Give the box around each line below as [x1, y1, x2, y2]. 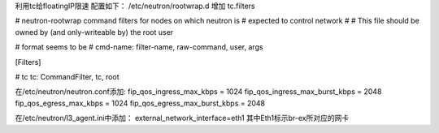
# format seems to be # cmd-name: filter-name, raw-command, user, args [15, 42, 263, 52]
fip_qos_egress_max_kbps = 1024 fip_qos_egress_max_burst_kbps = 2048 [15, 98, 266, 108]
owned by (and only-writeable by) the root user [15, 27, 174, 36]
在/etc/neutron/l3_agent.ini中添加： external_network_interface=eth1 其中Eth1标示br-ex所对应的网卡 [15, 114, 350, 123]
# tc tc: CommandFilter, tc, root [15, 71, 120, 81]
